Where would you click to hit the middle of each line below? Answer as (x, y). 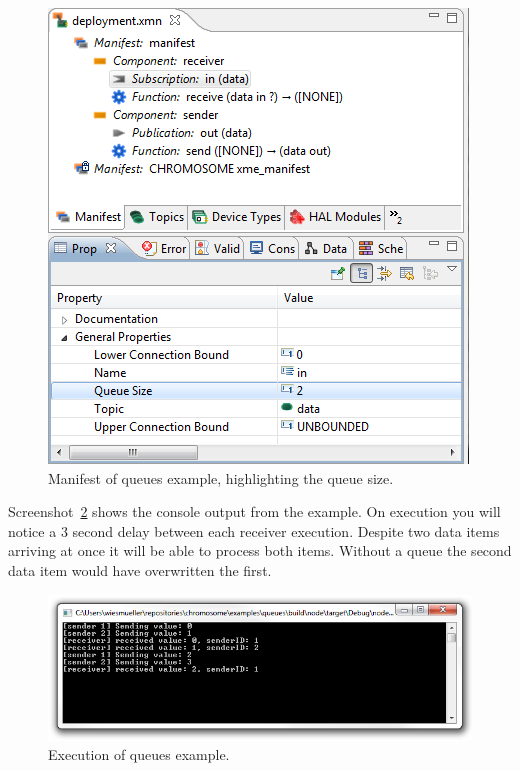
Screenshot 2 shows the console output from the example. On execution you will (254, 511)
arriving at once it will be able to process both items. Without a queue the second (260, 550)
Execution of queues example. (139, 754)
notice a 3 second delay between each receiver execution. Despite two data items (254, 530)
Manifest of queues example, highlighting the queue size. (221, 477)
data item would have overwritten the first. (140, 569)
